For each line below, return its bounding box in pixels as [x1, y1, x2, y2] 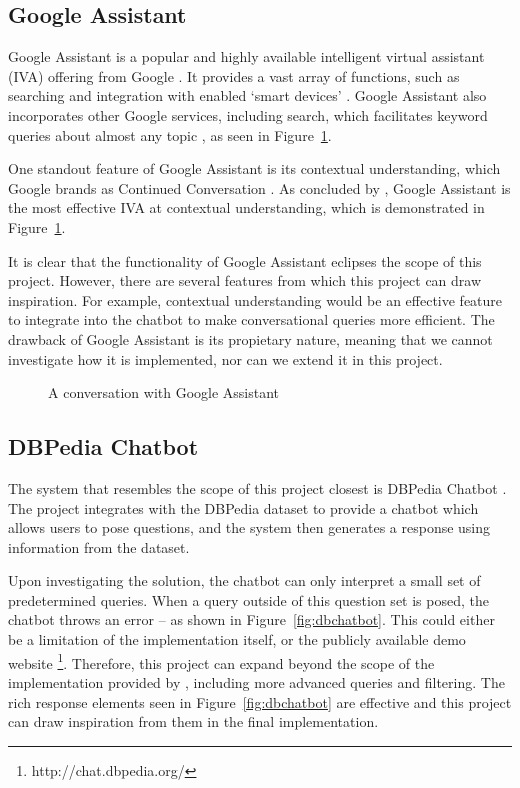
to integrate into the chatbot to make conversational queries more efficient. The [8, 309, 495, 330]
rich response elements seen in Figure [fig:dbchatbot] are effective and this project [8, 691, 512, 712]
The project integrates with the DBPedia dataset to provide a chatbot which [8, 497, 479, 518]
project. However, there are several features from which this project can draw [8, 270, 482, 291]
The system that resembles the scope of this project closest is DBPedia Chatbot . [8, 477, 507, 498]
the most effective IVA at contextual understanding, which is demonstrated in [8, 197, 485, 218]
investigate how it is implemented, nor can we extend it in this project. [8, 348, 443, 369]
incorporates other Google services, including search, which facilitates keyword [8, 104, 488, 125]
